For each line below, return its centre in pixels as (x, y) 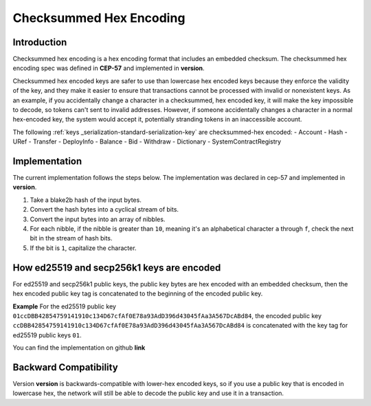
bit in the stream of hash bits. (71, 238)
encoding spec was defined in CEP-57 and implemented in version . (109, 68)
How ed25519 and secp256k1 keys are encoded (117, 268)
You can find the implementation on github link (79, 348)
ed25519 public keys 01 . (47, 335)
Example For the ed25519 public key (65, 306)
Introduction (40, 42)
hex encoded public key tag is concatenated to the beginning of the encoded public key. (138, 294)
